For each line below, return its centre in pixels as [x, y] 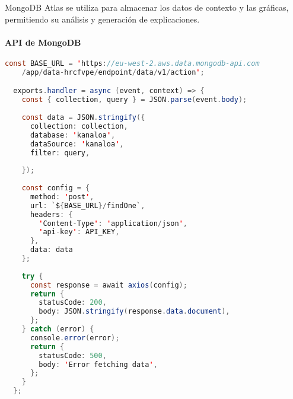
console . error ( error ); [75, 338]
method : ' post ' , [62, 197]
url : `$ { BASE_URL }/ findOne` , [87, 205]
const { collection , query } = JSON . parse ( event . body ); [134, 100]
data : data [51, 250]
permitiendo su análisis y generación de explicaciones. [102, 19]
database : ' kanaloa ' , [73, 135]
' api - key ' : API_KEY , [79, 232]
